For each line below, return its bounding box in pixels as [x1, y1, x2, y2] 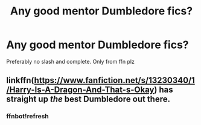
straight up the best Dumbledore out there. [6, 94, 171, 105]
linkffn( [6, 75, 34, 85]
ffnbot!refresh [6, 112, 49, 121]
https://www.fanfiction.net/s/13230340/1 [34, 75, 195, 85]
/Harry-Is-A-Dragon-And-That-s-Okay [6, 85, 155, 95]
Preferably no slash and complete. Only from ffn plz [6, 58, 135, 65]
